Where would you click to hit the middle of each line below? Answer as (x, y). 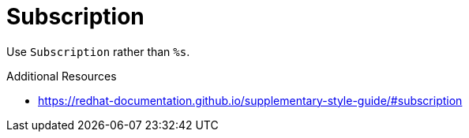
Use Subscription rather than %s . (98, 51)
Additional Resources (62, 76)
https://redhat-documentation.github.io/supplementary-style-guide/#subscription (250, 100)
